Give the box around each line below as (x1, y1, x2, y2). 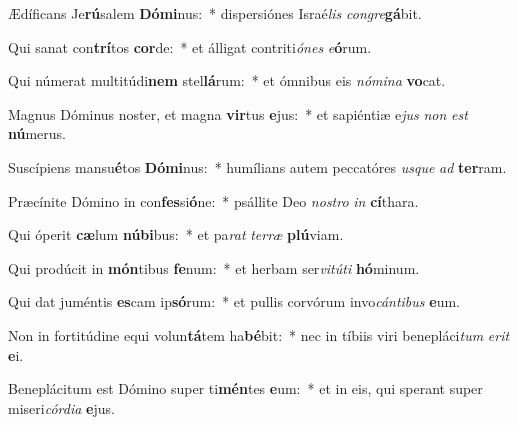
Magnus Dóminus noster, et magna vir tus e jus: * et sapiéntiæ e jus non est (8, 103, 468, 124)
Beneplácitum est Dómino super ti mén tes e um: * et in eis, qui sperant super (8, 378, 483, 399)
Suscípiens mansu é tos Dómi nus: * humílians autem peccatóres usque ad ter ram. (8, 156, 507, 177)
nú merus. (8, 123, 67, 144)
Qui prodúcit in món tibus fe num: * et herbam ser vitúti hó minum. (8, 257, 420, 278)
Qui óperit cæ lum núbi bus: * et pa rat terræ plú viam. (8, 224, 344, 245)
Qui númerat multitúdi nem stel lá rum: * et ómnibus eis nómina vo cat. (8, 70, 446, 91)
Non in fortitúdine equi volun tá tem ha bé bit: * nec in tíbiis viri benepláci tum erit (8, 324, 510, 345)
